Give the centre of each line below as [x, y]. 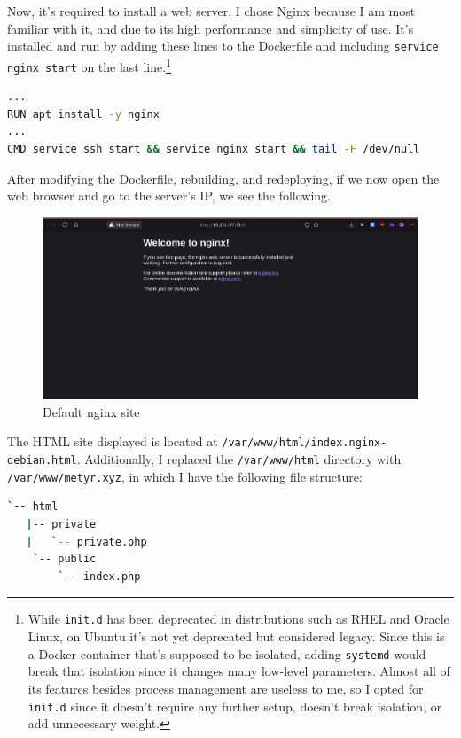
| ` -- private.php [86, 542]
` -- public [64, 559]
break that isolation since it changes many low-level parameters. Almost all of [239, 671]
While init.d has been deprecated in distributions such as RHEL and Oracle [238, 619]
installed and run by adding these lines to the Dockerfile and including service [223, 46]
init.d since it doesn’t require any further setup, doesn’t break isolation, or [235, 706]
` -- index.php [99, 576]
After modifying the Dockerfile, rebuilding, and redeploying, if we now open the [223, 178]
